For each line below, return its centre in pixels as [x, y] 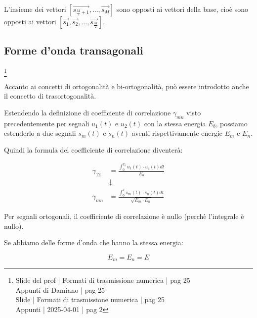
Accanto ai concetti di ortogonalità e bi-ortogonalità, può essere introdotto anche [127, 86]
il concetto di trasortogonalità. [50, 96]
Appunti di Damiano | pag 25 [60, 290]
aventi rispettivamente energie [177, 133]
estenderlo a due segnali [40, 133]
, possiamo [232, 123]
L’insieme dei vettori [35, 9]
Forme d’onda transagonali [74, 50]
